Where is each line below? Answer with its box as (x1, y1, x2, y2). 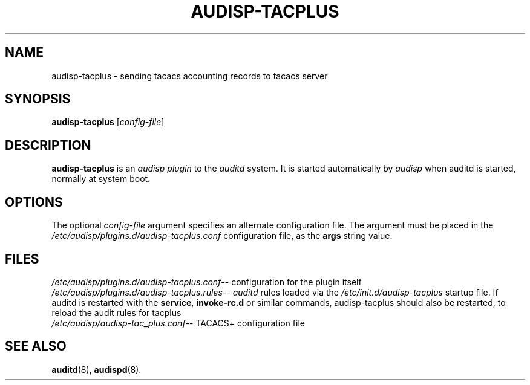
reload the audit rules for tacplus (51, 307, 182, 318)
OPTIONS (5, 194, 63, 210)
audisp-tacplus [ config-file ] (51, 117, 165, 128)
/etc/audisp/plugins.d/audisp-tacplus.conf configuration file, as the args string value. (51, 230, 393, 241)
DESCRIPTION (5, 137, 91, 153)
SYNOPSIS (5, 91, 71, 107)
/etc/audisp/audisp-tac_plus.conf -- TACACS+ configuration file (51, 317, 305, 328)
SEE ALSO (5, 338, 67, 354)
